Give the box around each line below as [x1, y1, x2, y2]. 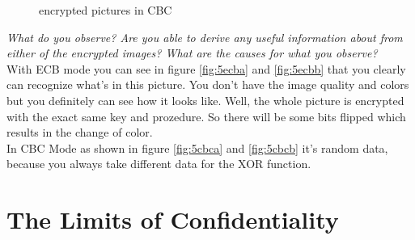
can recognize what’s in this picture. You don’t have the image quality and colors [6, 76, 409, 93]
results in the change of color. [6, 124, 153, 141]
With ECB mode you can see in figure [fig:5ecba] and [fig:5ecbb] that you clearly [6, 60, 406, 77]
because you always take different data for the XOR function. [6, 155, 311, 172]
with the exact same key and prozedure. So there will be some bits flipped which [6, 107, 406, 124]
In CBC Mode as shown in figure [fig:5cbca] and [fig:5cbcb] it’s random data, [6, 139, 388, 156]
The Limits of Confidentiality [6, 203, 339, 236]
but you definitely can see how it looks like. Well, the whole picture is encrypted [6, 91, 404, 108]
